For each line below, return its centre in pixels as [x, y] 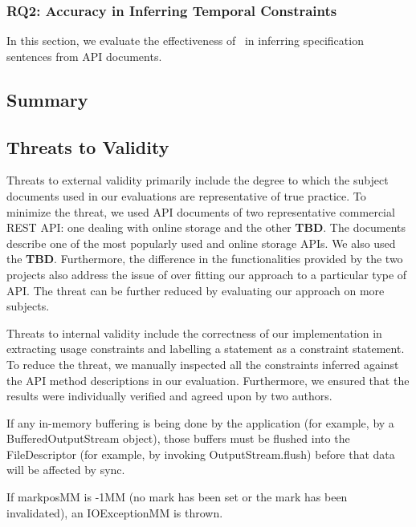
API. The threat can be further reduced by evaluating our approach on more [196, 290]
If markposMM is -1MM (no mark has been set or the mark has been [177, 497]
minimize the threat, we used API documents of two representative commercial [201, 211]
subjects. [28, 306]
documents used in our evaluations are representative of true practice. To [186, 195]
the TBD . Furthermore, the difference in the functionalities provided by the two [205, 259]
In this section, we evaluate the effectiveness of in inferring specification [185, 41]
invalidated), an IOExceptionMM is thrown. [115, 512]
